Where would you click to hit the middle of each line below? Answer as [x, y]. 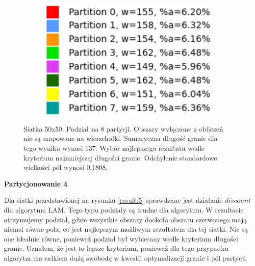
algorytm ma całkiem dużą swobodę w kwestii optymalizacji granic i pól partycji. [126, 257]
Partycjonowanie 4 [36, 183]
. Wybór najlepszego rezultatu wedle [150, 147]
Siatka [33, 128]
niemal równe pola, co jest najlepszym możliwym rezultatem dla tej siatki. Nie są [126, 229]
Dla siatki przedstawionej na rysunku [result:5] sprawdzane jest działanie [113, 200]
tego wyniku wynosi [53, 147]
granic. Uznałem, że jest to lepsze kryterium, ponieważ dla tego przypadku [116, 248]
